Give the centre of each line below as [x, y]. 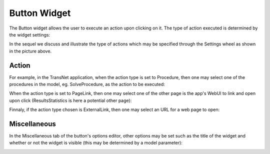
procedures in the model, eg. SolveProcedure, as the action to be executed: [87, 84]
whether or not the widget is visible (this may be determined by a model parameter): [96, 143]
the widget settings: [30, 34]
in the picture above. [30, 51]
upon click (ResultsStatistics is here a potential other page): [70, 100]
